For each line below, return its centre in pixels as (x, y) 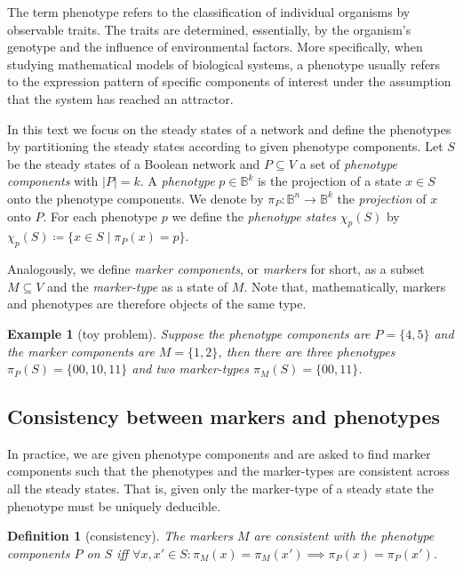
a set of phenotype (349, 163)
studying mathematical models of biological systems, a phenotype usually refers (224, 64)
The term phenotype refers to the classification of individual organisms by (209, 12)
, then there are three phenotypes (307, 351)
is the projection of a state (329, 181)
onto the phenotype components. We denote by (136, 198)
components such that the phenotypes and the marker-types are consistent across (228, 471)
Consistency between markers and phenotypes (224, 417)
